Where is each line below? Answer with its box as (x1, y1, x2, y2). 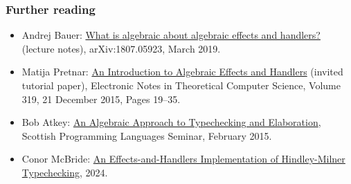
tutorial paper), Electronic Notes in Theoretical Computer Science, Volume (21, 78, 341, 92)
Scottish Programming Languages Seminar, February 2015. (21, 128, 272, 142)
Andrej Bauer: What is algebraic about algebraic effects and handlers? (21, 28, 321, 42)
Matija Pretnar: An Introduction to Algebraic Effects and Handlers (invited (21, 64, 343, 79)
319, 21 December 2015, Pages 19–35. (21, 91, 181, 106)
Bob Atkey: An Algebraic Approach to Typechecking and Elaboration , (21, 115, 321, 129)
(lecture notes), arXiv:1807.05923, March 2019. (21, 41, 221, 55)
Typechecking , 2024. (21, 165, 108, 179)
